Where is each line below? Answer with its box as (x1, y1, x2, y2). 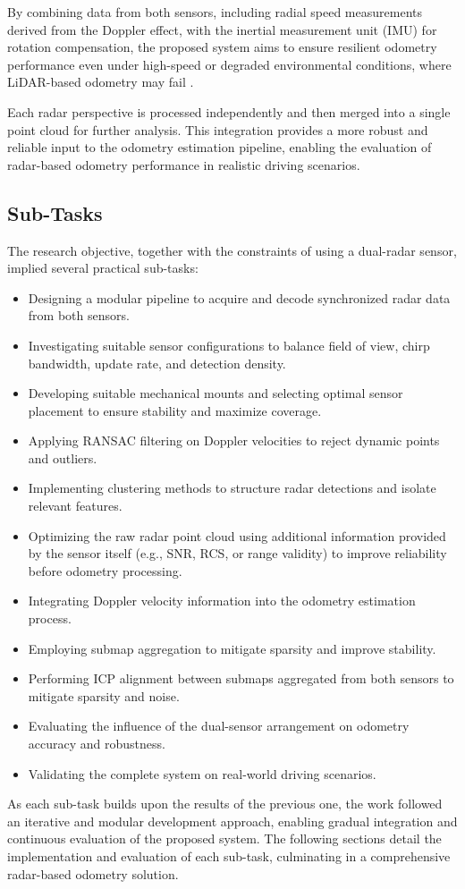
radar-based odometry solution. (7, 864, 179, 883)
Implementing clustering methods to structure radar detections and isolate (28, 478, 436, 497)
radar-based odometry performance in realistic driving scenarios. (7, 155, 360, 174)
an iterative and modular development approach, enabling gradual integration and (7, 811, 458, 830)
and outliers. (28, 448, 97, 467)
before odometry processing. (28, 561, 182, 580)
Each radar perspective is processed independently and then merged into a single (7, 102, 451, 121)
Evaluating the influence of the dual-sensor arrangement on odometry (28, 716, 410, 735)
